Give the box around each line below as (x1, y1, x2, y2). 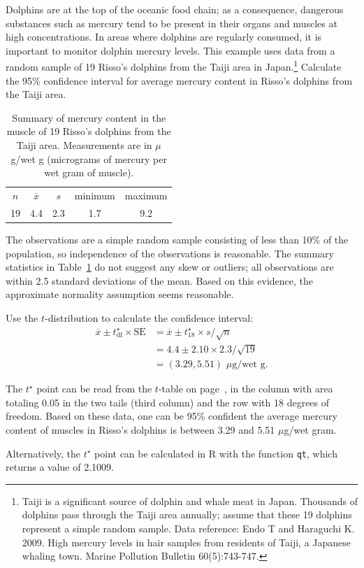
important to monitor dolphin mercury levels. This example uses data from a (6, 43, 335, 57)
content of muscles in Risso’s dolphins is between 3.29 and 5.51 (6, 422, 275, 436)
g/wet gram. (284, 422, 337, 436)
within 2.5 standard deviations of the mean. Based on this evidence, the (6, 273, 313, 287)
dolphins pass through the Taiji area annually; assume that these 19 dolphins (22, 507, 352, 522)
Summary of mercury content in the (12, 110, 166, 125)
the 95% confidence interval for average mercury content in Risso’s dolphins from (6, 73, 353, 87)
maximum (124, 188, 168, 203)
